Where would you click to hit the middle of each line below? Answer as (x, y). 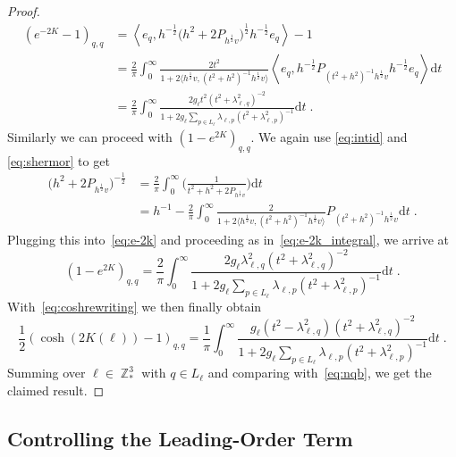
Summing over (46, 373)
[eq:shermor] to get (59, 160)
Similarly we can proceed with (90, 137)
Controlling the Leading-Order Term (180, 438)
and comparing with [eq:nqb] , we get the (320, 373)
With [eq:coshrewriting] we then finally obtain (135, 306)
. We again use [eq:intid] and (329, 137)
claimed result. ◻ (56, 390)
